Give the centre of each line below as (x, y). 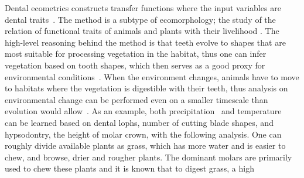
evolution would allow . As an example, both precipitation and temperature (143, 111)
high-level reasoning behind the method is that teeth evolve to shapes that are (145, 42)
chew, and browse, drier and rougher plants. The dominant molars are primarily (148, 157)
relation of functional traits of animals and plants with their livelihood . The (142, 31)
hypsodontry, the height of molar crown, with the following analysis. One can (143, 134)
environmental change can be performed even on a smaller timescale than (136, 99)
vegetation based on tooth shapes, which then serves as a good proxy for (135, 65)
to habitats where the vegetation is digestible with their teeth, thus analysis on (146, 88)
